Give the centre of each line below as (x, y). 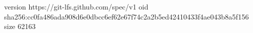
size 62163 (20, 26)
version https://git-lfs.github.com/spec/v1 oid (76, 6)
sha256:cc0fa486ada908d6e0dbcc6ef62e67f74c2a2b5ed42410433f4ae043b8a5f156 (126, 16)
